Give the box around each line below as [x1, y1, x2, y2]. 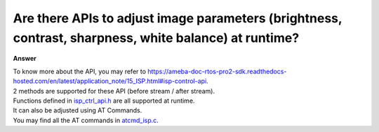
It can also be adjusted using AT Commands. [13, 106, 142, 115]
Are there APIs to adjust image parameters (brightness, [13, 10, 343, 26]
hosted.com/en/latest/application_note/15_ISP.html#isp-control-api [13, 77, 207, 85]
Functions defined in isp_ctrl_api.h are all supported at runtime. [13, 96, 195, 105]
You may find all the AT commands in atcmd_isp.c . [13, 116, 159, 124]
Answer [13, 54, 36, 63]
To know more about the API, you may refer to [13, 67, 147, 75]
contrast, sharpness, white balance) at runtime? [13, 30, 300, 45]
